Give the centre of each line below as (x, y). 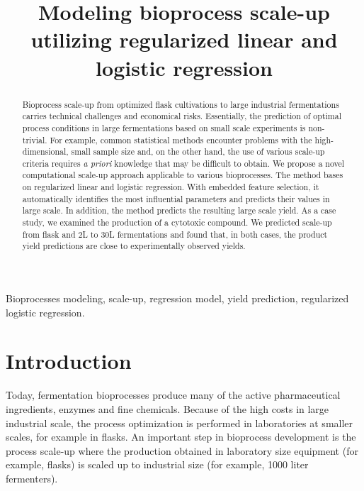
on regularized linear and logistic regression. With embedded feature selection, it (171, 187)
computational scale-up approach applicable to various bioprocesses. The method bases (183, 175)
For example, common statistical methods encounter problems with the (181, 139)
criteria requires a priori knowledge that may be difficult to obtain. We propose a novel (183, 163)
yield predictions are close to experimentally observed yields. (134, 246)
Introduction (69, 361)
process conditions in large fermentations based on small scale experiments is (164, 127)
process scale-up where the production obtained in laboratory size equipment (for (182, 450)
